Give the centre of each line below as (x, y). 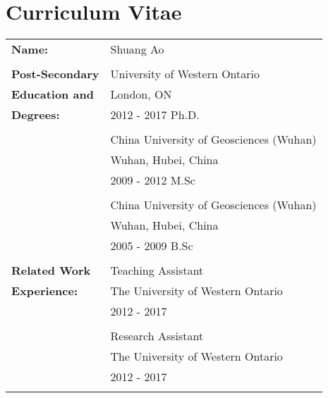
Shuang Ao (137, 49)
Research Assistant (157, 336)
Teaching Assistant (157, 270)
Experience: (45, 291)
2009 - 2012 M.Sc (153, 180)
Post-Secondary (55, 74)
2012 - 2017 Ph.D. (155, 115)
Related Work (51, 270)
